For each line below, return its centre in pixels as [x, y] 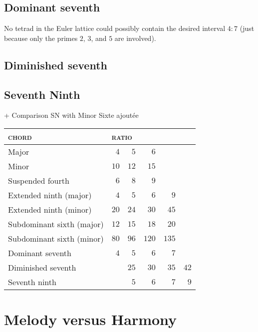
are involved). [135, 38]
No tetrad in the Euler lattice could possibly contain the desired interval [115, 28]
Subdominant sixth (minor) [56, 238]
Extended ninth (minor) [50, 209]
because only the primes [41, 38]
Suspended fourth [39, 180]
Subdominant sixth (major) [56, 224]
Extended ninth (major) [50, 195]
